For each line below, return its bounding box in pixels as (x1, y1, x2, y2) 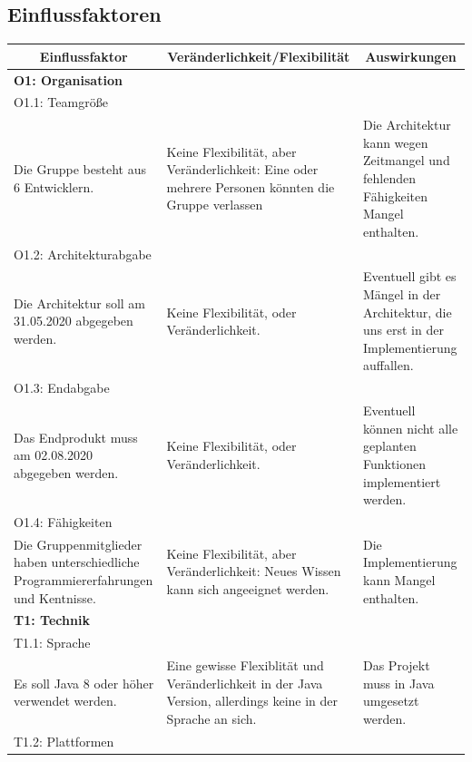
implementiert (362, 472, 441, 491)
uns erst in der (362, 320, 444, 339)
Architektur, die (362, 302, 452, 321)
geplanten (362, 436, 417, 455)
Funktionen (362, 454, 427, 473)
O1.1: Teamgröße (14, 93, 108, 112)
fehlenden (362, 169, 416, 188)
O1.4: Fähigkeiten (14, 512, 113, 531)
